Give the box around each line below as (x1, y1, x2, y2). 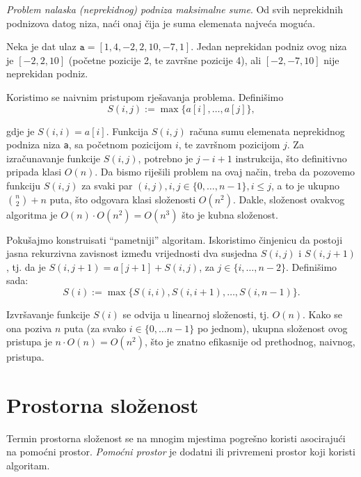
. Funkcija (106, 123, 149, 138)
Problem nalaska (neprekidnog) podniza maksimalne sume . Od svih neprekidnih (6, 2, 344, 16)
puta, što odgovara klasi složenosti (49, 191, 196, 206)
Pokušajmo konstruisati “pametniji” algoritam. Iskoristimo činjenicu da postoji (6, 232, 343, 247)
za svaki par (81, 178, 133, 192)
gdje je (6, 123, 35, 138)
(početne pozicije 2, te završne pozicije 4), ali (68, 52, 262, 67)
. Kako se (303, 306, 342, 321)
